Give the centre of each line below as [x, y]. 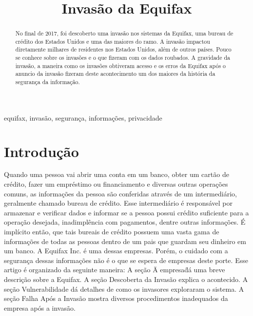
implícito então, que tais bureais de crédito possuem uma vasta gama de [112, 232]
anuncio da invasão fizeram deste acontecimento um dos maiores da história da [115, 74]
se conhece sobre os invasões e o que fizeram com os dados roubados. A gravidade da [123, 58]
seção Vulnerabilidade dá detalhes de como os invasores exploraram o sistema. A [124, 289]
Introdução [41, 151]
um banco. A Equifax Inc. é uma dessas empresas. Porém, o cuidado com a [116, 251]
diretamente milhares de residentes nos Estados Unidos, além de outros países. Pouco [123, 49]
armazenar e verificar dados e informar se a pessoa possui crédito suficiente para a [126, 212]
